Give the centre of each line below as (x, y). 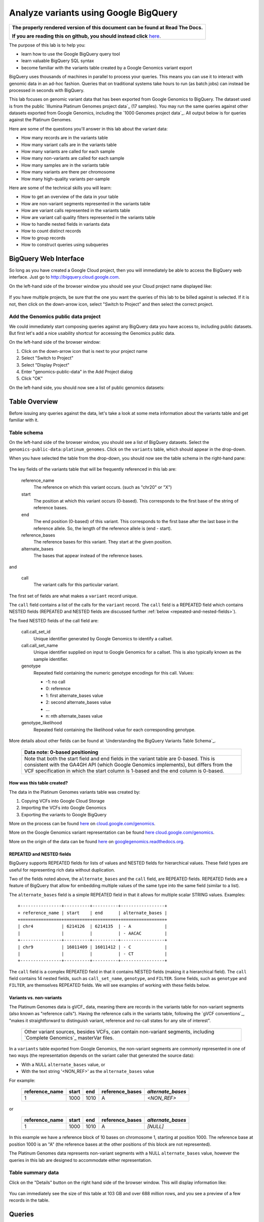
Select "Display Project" (45, 365)
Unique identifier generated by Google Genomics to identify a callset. (103, 638)
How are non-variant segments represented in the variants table (86, 203)
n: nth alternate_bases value (74, 716)
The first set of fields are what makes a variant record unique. (73, 596)
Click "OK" (32, 378)
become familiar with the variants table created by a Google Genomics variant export (107, 67)
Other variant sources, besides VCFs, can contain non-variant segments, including (119, 1032)
